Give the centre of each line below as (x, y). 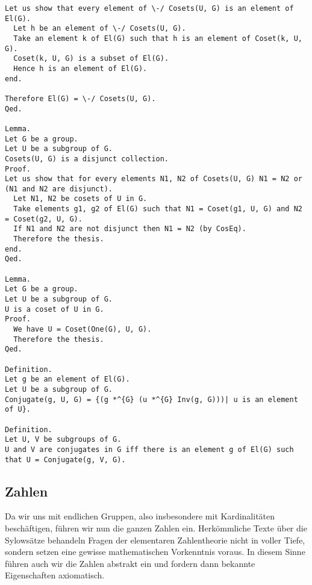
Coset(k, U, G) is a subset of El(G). (91, 59)
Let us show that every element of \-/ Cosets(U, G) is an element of (149, 8)
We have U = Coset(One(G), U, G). (83, 329)
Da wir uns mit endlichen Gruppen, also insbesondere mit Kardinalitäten (140, 516)
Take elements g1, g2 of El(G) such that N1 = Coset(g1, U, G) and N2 (158, 209)
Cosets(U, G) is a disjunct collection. (87, 159)
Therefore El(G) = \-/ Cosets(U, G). (80, 98)
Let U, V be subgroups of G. (63, 440)
